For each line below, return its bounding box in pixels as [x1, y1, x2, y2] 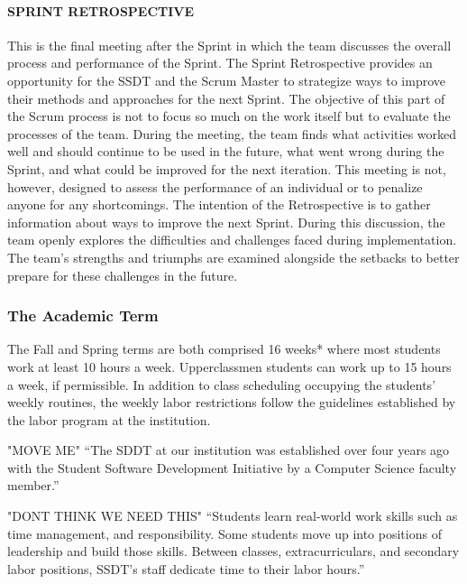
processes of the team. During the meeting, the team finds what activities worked [7, 124, 457, 143]
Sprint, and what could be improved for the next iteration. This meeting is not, [7, 159, 446, 178]
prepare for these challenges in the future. [7, 265, 238, 284]
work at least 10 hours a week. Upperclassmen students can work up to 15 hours [7, 357, 452, 375]
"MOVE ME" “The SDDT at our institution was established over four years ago [7, 440, 450, 459]
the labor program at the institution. [7, 410, 211, 429]
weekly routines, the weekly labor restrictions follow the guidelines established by [7, 393, 456, 412]
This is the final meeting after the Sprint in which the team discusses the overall [7, 35, 452, 54]
